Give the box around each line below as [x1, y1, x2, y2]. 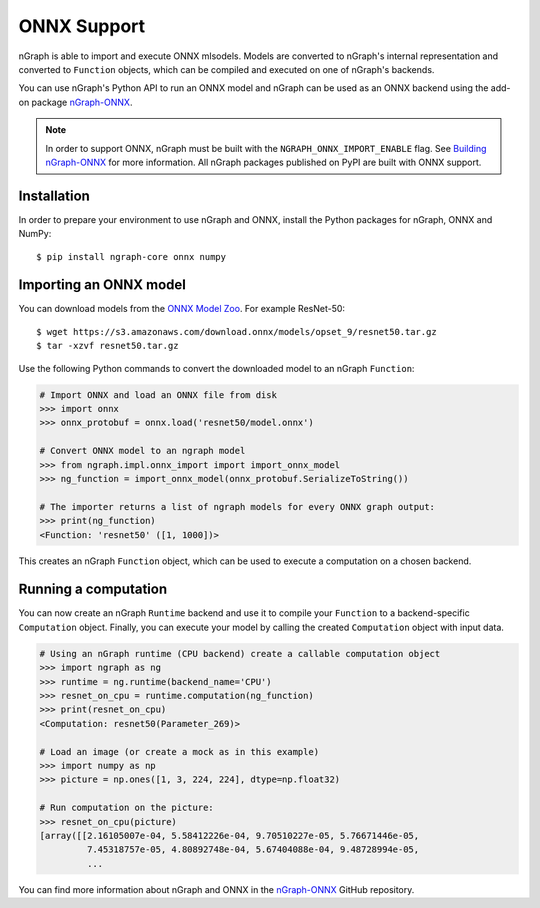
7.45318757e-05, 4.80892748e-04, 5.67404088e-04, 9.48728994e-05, [86, 844, 420, 855]
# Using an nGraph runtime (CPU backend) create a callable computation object [39, 648, 441, 659]
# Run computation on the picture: [39, 802, 214, 814]
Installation [18, 187, 90, 204]
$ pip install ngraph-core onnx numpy [36, 251, 227, 262]
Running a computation [18, 581, 168, 598]
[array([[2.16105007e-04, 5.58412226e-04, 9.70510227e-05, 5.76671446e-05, [39, 830, 420, 841]
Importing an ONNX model [18, 276, 187, 294]
